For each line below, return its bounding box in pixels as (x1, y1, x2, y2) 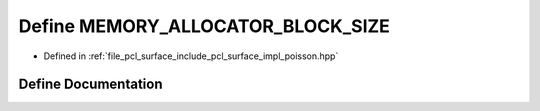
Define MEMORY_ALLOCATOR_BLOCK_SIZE (18, 15, 390, 37)
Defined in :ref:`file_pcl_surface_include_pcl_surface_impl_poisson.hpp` (43, 50, 339, 62)
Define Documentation (18, 76, 163, 93)
